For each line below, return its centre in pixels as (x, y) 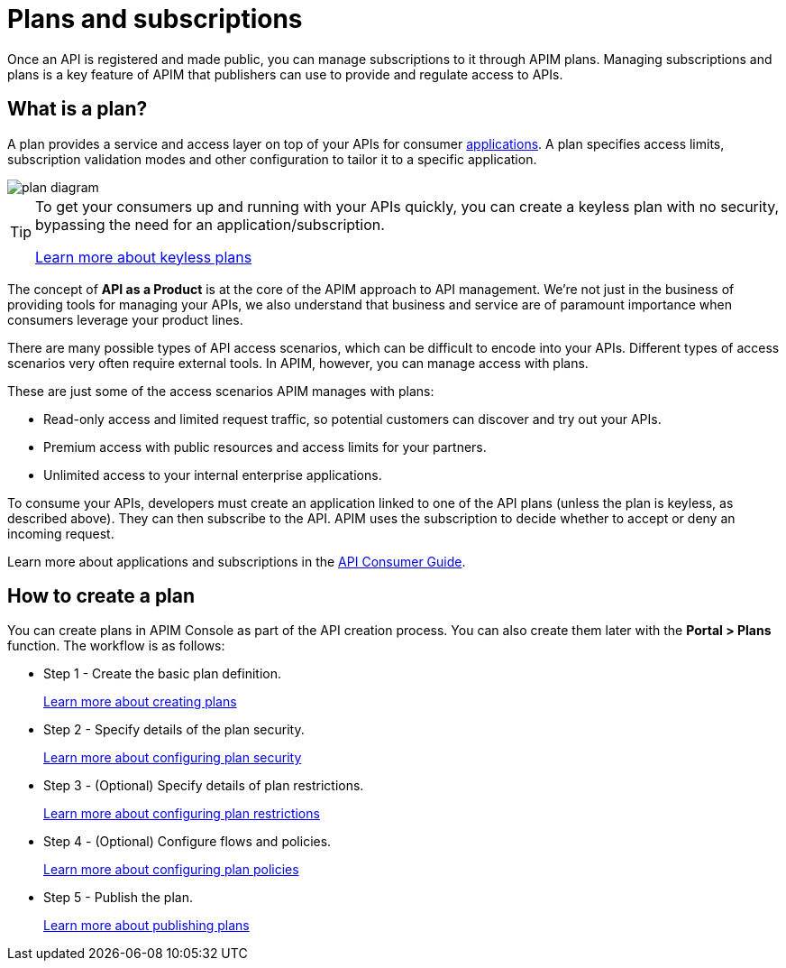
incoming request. (61, 533)
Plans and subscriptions (155, 19)
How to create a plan (101, 596)
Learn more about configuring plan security (173, 758)
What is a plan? (78, 109)
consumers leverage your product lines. (125, 319)
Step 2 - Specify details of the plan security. (174, 730)
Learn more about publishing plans (146, 926)
